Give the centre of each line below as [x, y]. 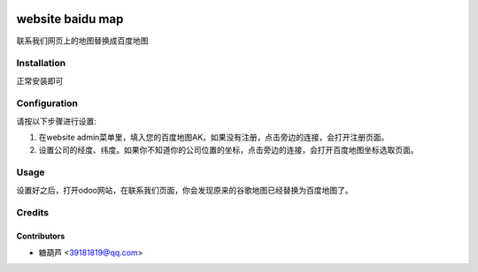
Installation [41, 64]
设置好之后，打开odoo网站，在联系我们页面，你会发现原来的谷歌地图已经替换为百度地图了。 [185, 190]
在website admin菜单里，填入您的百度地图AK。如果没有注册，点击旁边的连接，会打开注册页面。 [214, 138]
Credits [32, 213]
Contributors [41, 236]
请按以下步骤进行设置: [57, 121]
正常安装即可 [40, 80]
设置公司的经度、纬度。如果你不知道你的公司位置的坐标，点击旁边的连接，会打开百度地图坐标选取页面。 [228, 149]
